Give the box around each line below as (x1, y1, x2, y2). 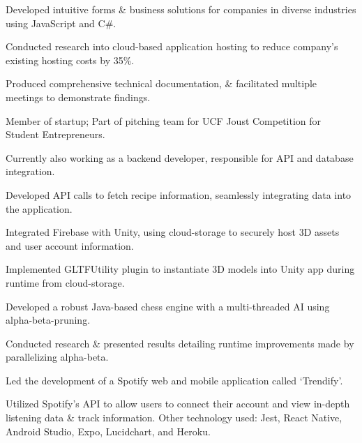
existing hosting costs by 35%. (6, 52, 135, 67)
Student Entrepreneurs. (6, 127, 105, 142)
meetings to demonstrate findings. (6, 89, 151, 104)
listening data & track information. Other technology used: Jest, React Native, (6, 410, 342, 425)
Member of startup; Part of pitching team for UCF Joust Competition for (6, 113, 322, 128)
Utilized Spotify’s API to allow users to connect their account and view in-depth (6, 396, 350, 411)
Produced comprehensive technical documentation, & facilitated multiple (6, 76, 317, 91)
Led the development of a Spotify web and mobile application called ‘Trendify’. (6, 373, 343, 387)
